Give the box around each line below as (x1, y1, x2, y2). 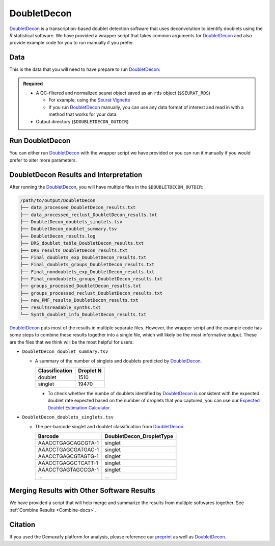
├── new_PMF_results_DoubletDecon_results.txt (20, 297, 139, 303)
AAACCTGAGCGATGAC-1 (38, 446, 99, 453)
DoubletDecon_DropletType (104, 432, 174, 439)
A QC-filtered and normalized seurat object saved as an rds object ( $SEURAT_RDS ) (36, 90, 211, 96)
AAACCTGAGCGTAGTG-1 (38, 453, 99, 460)
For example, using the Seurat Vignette (48, 97, 131, 103)
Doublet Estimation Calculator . (47, 404, 112, 410)
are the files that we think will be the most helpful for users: (9, 339, 134, 345)
